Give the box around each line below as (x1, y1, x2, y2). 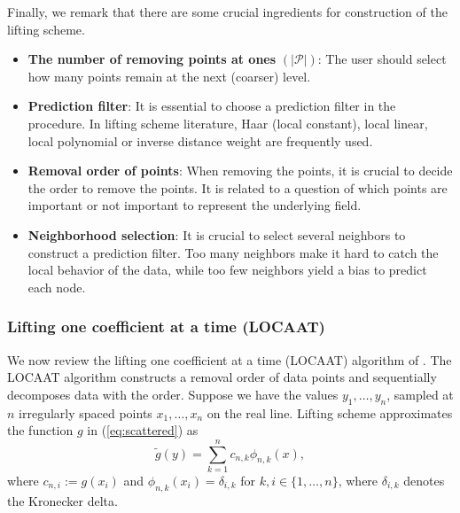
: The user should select (317, 50, 447, 68)
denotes (403, 470, 445, 489)
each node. (27, 277, 86, 296)
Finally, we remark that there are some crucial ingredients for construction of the (7, 3, 448, 20)
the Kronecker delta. (7, 491, 118, 509)
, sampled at (386, 385, 454, 403)
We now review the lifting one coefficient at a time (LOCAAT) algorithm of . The (7, 350, 452, 369)
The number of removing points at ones (27, 50, 277, 68)
